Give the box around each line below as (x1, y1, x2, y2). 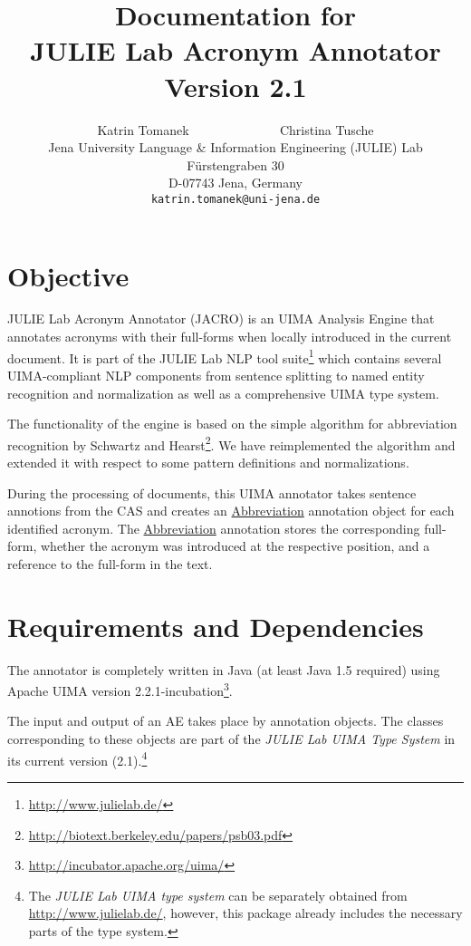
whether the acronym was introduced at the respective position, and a (40, 536, 430, 555)
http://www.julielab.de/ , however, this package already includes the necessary (28, 903, 463, 922)
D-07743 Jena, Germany (168, 173, 303, 192)
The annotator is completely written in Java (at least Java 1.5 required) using (7, 660, 440, 679)
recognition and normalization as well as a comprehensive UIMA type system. (7, 383, 439, 402)
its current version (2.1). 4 (7, 748, 148, 769)
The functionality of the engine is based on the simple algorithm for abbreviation (7, 414, 457, 433)
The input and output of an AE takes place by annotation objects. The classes (7, 711, 444, 730)
